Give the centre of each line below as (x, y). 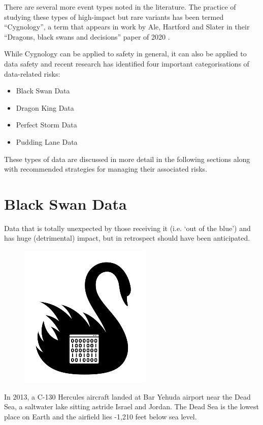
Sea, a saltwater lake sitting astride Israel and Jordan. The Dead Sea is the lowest (131, 406)
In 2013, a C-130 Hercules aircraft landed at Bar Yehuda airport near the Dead (127, 396)
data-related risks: (32, 73)
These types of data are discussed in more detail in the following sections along (127, 159)
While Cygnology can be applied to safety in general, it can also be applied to (125, 54)
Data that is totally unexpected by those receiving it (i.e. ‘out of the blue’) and (127, 228)
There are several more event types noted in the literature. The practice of (120, 7)
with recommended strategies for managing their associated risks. (106, 169)
